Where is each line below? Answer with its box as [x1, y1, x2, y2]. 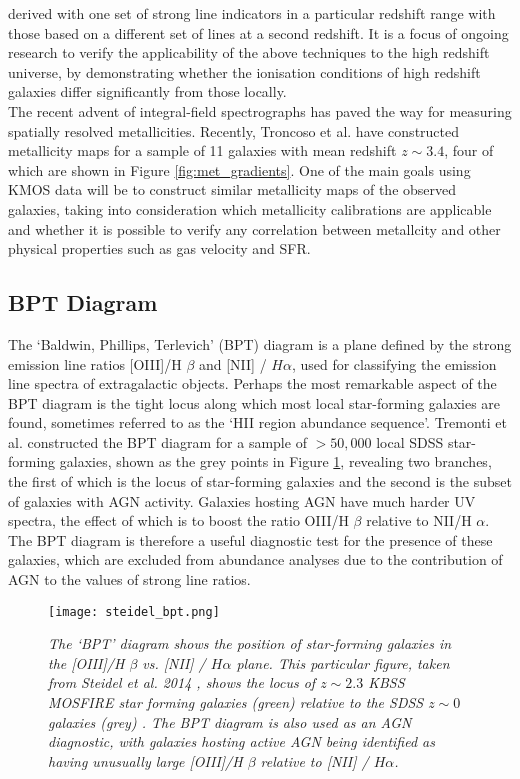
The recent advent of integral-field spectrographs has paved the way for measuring [8, 100, 512, 121]
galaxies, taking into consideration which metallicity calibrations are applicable [8, 198, 492, 219]
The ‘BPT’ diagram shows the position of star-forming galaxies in [48, 633, 452, 654]
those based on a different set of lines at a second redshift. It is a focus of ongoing [8, 22, 509, 43]
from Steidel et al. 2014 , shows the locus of [48, 672, 316, 693]
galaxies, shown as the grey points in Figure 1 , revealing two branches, [59, 451, 492, 472]
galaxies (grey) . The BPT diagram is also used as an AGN [48, 711, 412, 732]
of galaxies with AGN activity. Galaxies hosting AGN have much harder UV [8, 490, 476, 511]
